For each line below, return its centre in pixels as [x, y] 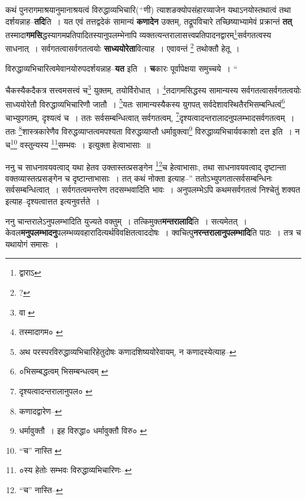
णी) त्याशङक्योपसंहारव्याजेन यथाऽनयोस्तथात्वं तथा [217, 9]
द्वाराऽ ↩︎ [30, 272]
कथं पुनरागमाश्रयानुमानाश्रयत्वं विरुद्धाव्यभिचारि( [72, 9]
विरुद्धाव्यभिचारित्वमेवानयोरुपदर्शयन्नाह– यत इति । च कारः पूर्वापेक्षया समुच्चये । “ [122, 68]
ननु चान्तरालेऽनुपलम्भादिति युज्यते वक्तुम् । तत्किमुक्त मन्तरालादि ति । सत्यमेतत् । [126, 221]
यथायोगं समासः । [32, 244]
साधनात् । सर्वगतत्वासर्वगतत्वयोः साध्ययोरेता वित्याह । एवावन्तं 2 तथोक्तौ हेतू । [122, 48]
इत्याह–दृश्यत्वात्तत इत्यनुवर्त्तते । [53, 201]
